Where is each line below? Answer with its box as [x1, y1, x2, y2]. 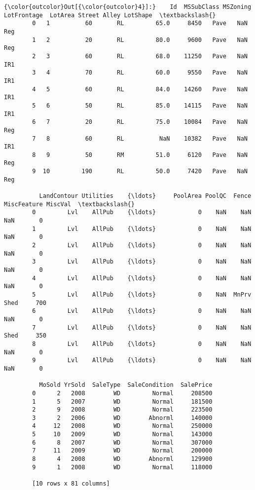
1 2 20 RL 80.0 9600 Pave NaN [32, 36, 248, 43]
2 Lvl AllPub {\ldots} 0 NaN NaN [32, 242, 252, 249]
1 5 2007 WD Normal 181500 [32, 398, 213, 405]
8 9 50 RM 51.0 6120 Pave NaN [32, 151, 248, 158]
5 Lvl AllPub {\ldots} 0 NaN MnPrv [32, 291, 252, 298]
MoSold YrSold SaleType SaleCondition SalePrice [39, 381, 213, 389]
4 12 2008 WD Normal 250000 [32, 422, 213, 430]
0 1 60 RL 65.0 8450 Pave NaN [32, 20, 248, 27]
